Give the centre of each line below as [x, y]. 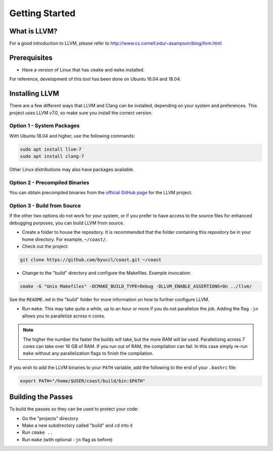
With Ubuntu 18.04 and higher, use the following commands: [72, 136]
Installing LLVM [34, 94]
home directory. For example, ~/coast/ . [64, 239]
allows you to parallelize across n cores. [64, 316]
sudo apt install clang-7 [52, 156]
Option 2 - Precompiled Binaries [49, 182]
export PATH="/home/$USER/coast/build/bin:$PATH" [83, 381]
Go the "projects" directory [50, 418]
